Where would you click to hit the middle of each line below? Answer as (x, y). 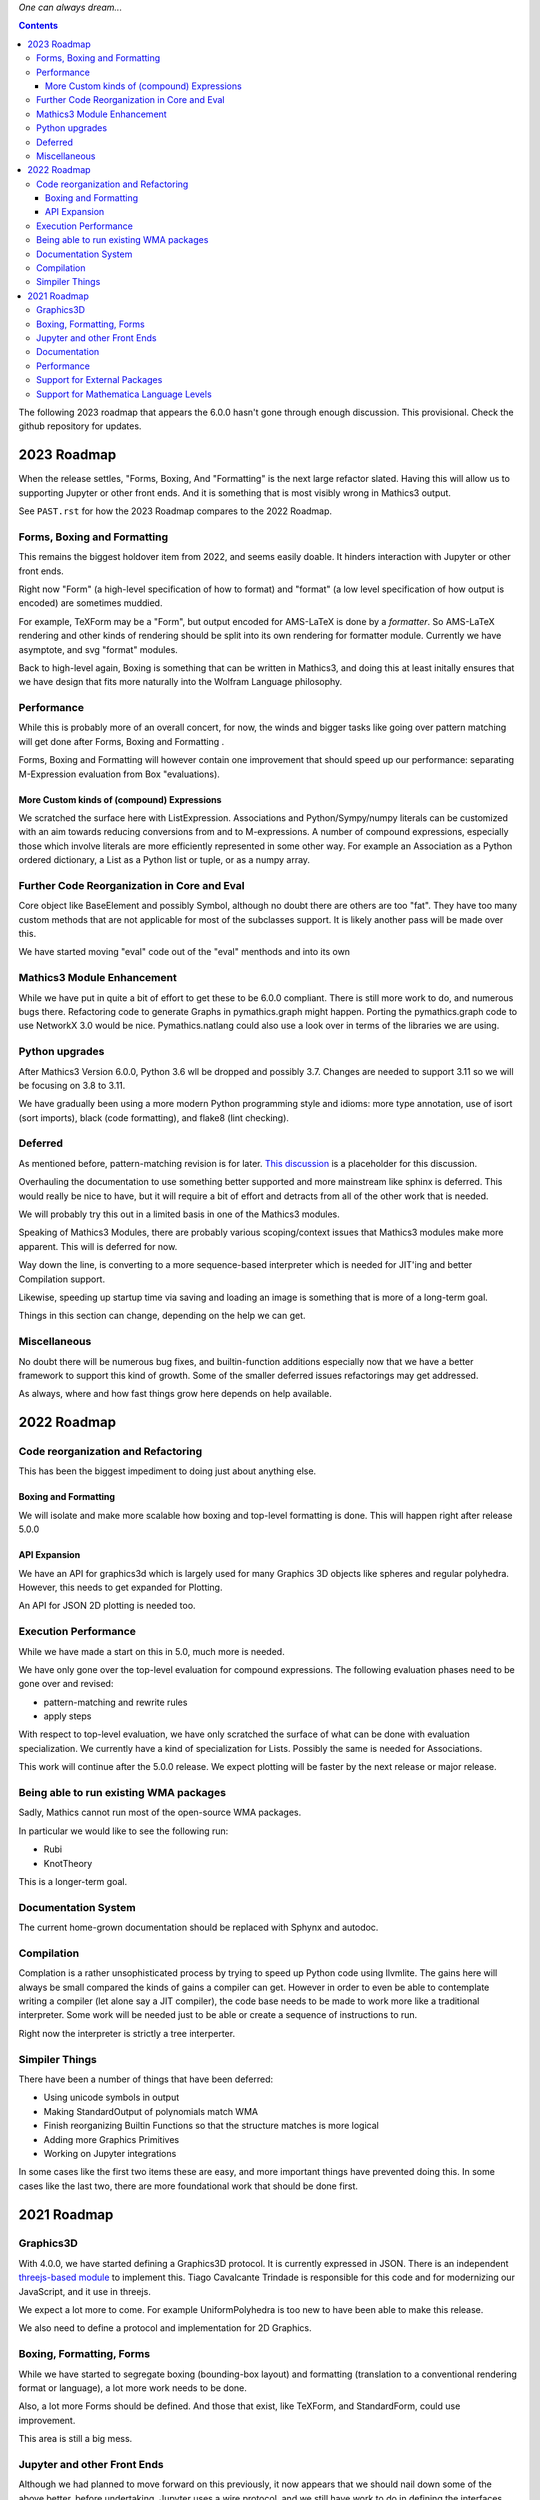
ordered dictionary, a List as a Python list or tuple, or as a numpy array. (164, 860)
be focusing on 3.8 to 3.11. (72, 1085)
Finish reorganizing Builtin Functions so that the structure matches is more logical (211, 2126)
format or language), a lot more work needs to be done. (132, 2387)
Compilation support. (61, 1279)
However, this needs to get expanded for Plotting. (120, 1587)
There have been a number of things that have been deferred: (146, 2079)
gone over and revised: (66, 1684)
